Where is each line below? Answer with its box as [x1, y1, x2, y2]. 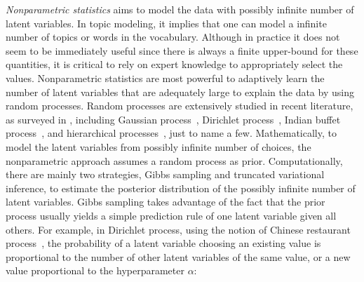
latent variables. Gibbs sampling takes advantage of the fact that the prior [6, 194, 325, 209]
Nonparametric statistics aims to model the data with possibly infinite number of [6, 2, 354, 16]
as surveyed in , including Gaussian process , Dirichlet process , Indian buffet [6, 112, 341, 126]
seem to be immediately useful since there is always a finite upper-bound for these [6, 43, 358, 58]
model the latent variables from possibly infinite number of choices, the [6, 139, 311, 154]
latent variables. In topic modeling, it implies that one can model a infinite [6, 15, 327, 30]
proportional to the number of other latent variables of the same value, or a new [6, 249, 351, 264]
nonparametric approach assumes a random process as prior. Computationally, [6, 153, 343, 168]
